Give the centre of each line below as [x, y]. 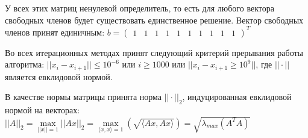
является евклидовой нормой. [59, 76]
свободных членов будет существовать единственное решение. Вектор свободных [154, 20]
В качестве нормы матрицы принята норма [83, 97]
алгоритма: [25, 64]
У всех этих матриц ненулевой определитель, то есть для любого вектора [140, 8]
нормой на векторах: [42, 110]
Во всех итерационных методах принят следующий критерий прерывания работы [154, 52]
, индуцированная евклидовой [237, 97]
